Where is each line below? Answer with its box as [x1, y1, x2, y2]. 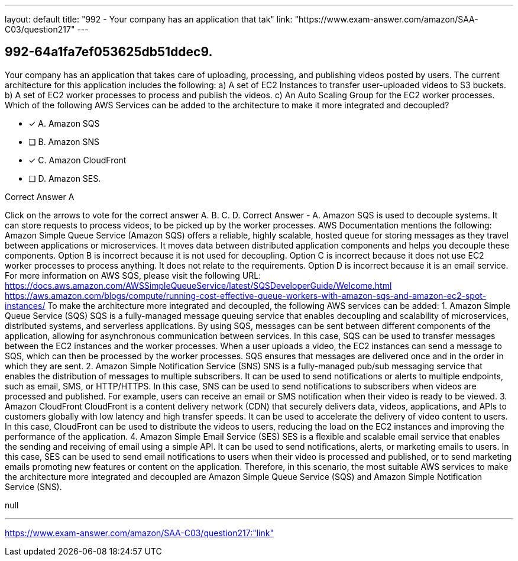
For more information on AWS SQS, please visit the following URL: [5, 270, 261, 280]
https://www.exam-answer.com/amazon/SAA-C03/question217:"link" [5, 527, 274, 538]
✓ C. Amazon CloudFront [28, 154, 127, 165]
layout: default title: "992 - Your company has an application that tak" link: [5, 14, 293, 24]
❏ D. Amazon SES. [28, 173, 101, 183]
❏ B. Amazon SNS [28, 136, 100, 147]
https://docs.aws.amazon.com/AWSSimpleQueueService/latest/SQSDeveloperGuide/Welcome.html [5, 280, 392, 291]
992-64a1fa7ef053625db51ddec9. [5, 44, 213, 60]
